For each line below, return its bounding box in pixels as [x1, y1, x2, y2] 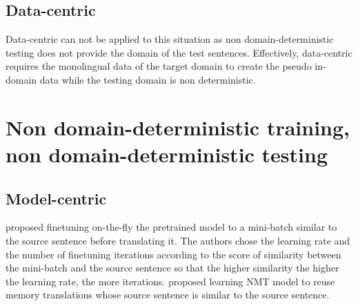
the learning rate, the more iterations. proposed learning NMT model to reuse [6, 274, 335, 288]
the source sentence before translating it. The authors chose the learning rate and [6, 233, 350, 247]
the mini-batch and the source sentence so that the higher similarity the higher [6, 260, 339, 275]
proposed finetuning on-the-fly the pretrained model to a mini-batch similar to [6, 220, 337, 234]
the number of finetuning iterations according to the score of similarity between [6, 247, 341, 261]
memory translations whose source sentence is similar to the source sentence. [6, 287, 330, 302]
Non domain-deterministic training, [6, 113, 350, 141]
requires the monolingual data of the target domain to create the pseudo [6, 59, 312, 73]
